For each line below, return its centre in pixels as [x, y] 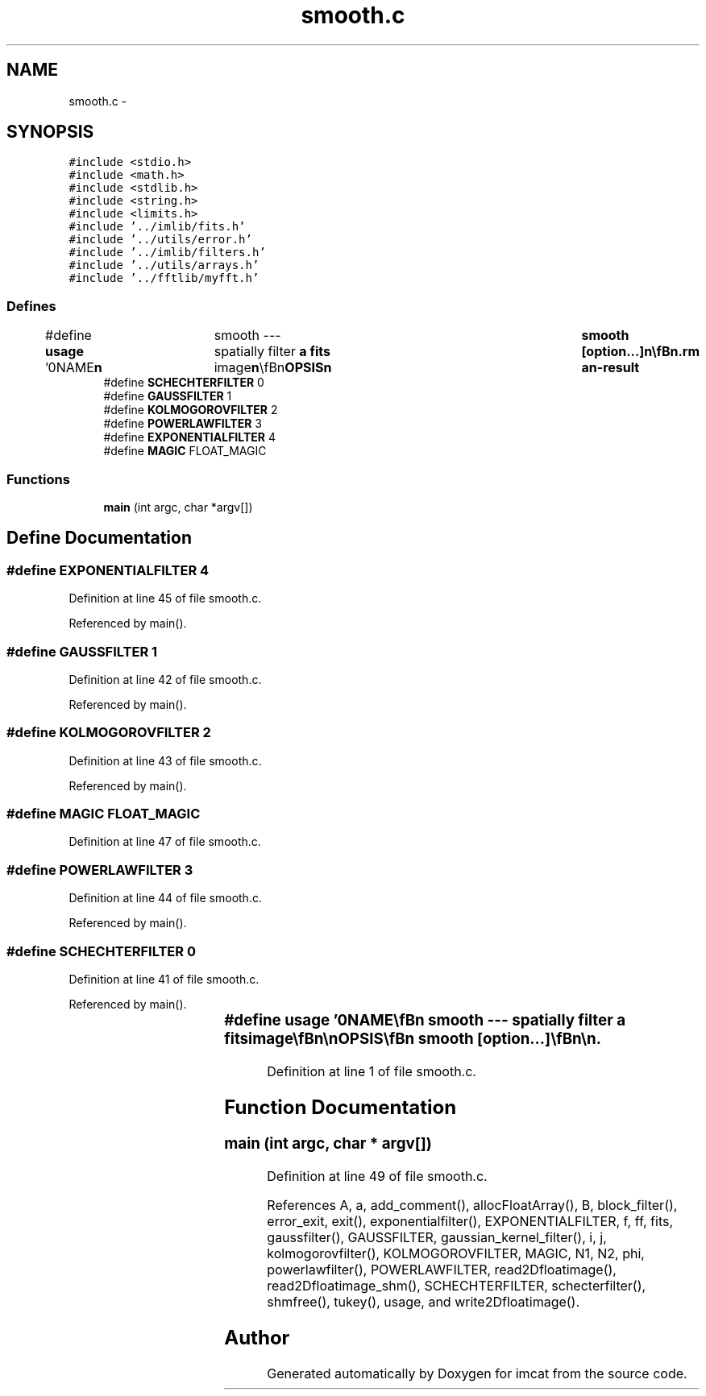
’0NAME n [74, 368]
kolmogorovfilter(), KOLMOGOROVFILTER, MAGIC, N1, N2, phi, [456, 1254]
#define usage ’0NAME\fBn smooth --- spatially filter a [425, 1020]
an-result [610, 368]
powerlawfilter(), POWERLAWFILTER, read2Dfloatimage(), [442, 1270]
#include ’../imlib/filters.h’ [167, 253]
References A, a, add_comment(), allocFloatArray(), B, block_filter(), [472, 1205]
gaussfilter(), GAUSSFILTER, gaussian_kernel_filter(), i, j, [437, 1238]
